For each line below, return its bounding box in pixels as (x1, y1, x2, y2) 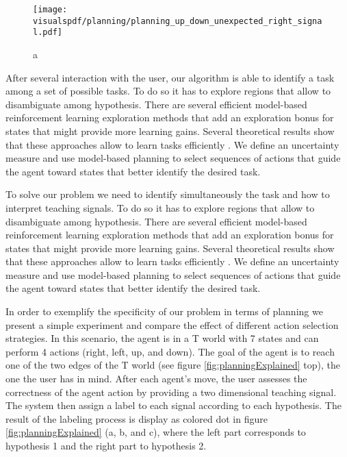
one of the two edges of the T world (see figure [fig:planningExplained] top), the (5, 358, 340, 372)
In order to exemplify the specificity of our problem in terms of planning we (5, 304, 323, 319)
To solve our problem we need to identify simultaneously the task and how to (5, 187, 330, 201)
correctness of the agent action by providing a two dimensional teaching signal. (5, 384, 337, 399)
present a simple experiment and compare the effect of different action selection (5, 317, 339, 332)
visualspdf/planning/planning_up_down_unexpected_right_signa (33, 16, 322, 26)
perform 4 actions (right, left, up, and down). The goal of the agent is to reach (5, 344, 335, 358)
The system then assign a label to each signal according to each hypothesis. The (5, 398, 342, 412)
